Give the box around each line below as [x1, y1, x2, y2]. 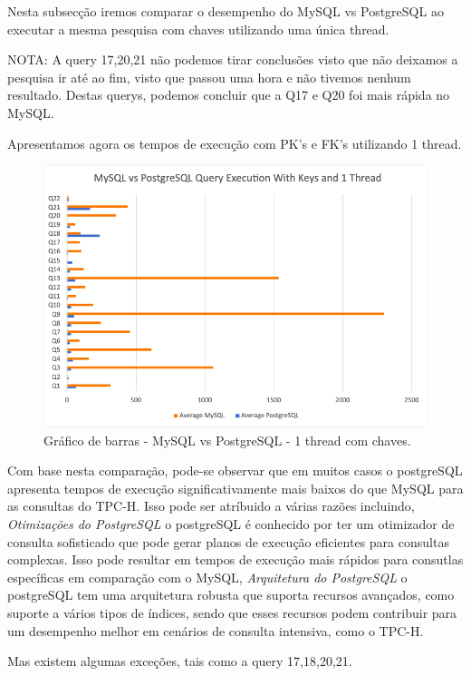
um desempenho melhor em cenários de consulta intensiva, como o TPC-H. [7, 621, 424, 640]
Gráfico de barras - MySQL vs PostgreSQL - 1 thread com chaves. [43, 430, 411, 449]
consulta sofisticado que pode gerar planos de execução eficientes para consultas [7, 532, 449, 551]
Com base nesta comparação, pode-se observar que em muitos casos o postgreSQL [7, 461, 463, 480]
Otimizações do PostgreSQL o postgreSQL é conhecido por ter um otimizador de [7, 514, 455, 533]
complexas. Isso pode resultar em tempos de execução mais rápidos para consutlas [7, 550, 464, 569]
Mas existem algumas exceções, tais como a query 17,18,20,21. [7, 652, 352, 671]
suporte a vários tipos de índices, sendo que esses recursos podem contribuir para [7, 603, 457, 622]
